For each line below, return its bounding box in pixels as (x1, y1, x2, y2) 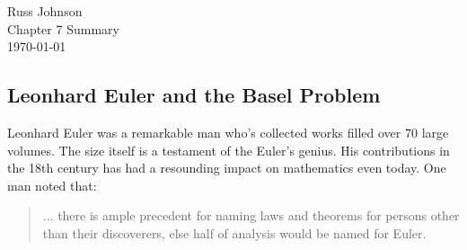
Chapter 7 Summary (7, 19, 119, 38)
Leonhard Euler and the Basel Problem (7, 81, 381, 109)
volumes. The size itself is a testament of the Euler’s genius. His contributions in (7, 140, 450, 159)
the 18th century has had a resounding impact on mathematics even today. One (7, 158, 446, 177)
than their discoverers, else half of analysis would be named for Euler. (42, 223, 427, 242)
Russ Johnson (7, 2, 83, 20)
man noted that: (7, 175, 97, 194)
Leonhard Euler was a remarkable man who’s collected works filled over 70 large (7, 122, 449, 141)
